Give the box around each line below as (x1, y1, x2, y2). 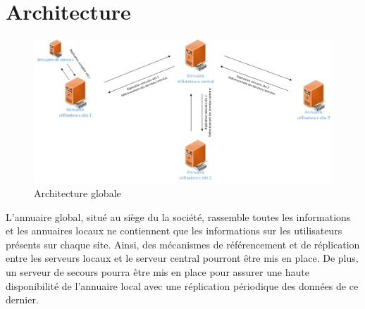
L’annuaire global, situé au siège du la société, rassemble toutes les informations (6, 209, 351, 224)
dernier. (6, 292, 39, 307)
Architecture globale (34, 185, 121, 200)
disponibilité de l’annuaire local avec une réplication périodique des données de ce (6, 278, 359, 293)
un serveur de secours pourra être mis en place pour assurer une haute (6, 264, 309, 279)
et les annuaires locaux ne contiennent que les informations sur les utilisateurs (6, 223, 342, 238)
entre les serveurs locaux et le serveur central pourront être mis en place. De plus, (6, 251, 359, 265)
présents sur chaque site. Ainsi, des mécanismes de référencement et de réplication (6, 237, 360, 251)
